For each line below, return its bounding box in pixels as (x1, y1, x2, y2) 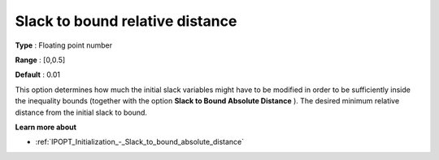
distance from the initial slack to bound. (15, 107, 148, 117)
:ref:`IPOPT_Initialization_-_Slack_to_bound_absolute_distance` (35, 137, 245, 147)
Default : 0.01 (15, 69, 61, 80)
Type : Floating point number (15, 40, 113, 50)
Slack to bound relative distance (15, 12, 237, 30)
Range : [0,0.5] (15, 55, 66, 65)
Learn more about (15, 122, 77, 132)
